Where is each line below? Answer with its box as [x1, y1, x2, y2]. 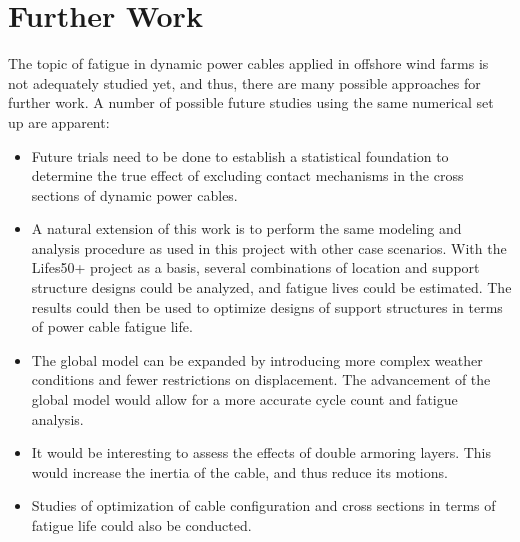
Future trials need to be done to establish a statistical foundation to [31, 145, 449, 166]
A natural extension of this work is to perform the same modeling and [31, 218, 462, 239]
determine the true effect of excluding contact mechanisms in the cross [31, 165, 464, 186]
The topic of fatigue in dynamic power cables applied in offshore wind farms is [8, 53, 489, 74]
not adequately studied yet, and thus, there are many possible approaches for [8, 72, 481, 93]
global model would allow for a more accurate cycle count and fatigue [31, 389, 458, 410]
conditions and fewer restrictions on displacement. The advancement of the [31, 369, 491, 390]
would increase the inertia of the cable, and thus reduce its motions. [31, 461, 448, 482]
